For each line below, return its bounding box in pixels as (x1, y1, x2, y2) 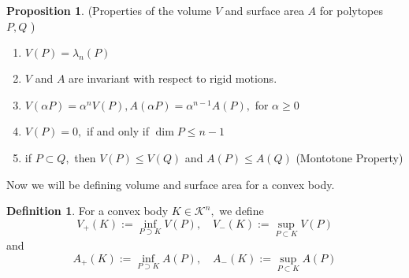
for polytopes (319, 2, 384, 18)
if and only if (86, 123, 149, 139)
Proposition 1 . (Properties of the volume (6, 2, 212, 18)
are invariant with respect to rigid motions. (69, 70, 277, 87)
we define (219, 202, 264, 219)
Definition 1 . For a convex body (6, 202, 169, 219)
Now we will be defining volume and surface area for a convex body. (6, 176, 335, 192)
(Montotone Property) (296, 149, 403, 165)
